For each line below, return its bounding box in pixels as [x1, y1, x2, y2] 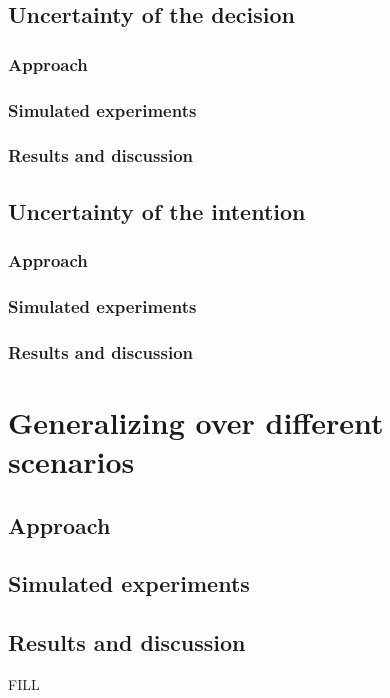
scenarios [8, 441, 135, 481]
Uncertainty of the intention [8, 195, 306, 226]
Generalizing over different [8, 401, 384, 442]
